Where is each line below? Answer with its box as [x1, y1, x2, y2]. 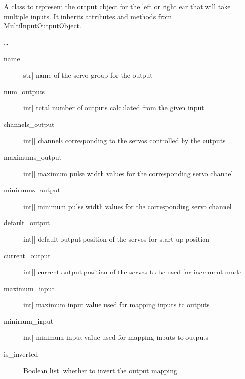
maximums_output [4, 151, 61, 162]
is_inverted [4, 349, 38, 359]
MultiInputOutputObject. [4, 21, 81, 31]
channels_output [4, 119, 55, 129]
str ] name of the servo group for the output [23, 69, 153, 80]
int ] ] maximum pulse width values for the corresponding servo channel [23, 168, 233, 178]
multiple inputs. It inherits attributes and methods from [4, 11, 172, 21]
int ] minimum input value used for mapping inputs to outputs [23, 332, 209, 342]
